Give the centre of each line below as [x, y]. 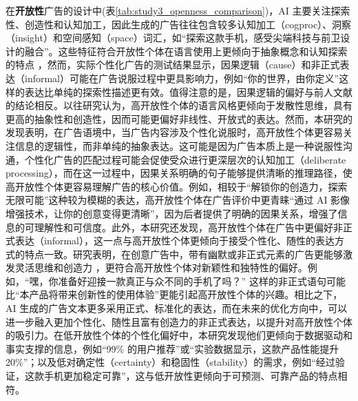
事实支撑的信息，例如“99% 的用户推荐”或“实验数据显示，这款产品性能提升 [172, 348]
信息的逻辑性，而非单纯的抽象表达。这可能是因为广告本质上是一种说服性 [179, 145]
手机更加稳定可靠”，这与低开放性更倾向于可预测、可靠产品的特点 [191, 376]
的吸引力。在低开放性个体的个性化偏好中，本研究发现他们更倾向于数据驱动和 [179, 335]
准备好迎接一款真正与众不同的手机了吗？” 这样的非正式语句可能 [202, 281]
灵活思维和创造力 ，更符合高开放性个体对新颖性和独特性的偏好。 [161, 267]
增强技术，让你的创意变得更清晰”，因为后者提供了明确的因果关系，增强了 [172, 213]
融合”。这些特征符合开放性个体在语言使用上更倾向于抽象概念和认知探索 [186, 51]
